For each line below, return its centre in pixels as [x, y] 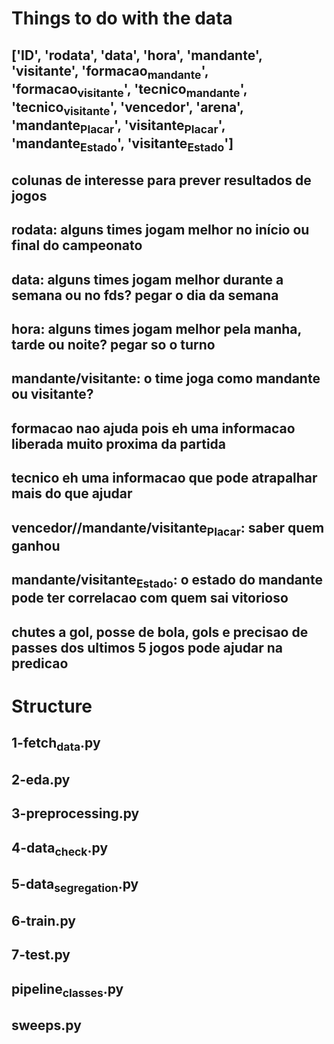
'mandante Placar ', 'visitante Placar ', [118, 127]
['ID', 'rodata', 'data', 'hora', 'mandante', [137, 55]
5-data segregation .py [75, 886]
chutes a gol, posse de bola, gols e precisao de [160, 632]
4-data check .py [60, 849]
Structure [52, 706]
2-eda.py [41, 779]
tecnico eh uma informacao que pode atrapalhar [164, 478]
